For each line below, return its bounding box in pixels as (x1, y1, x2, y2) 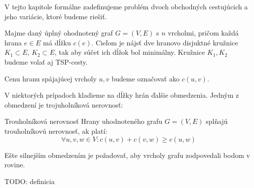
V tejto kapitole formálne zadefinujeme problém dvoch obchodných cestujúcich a (4, 1, 248, 11)
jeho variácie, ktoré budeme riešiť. (4, 11, 107, 21)
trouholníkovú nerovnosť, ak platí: (4, 125, 108, 136)
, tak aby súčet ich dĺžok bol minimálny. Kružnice (54, 47, 205, 57)
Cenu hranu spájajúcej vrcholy (4, 73, 97, 83)
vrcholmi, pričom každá (168, 28, 239, 38)
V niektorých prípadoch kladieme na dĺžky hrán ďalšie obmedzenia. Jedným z (4, 90, 239, 100)
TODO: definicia (4, 176, 55, 186)
